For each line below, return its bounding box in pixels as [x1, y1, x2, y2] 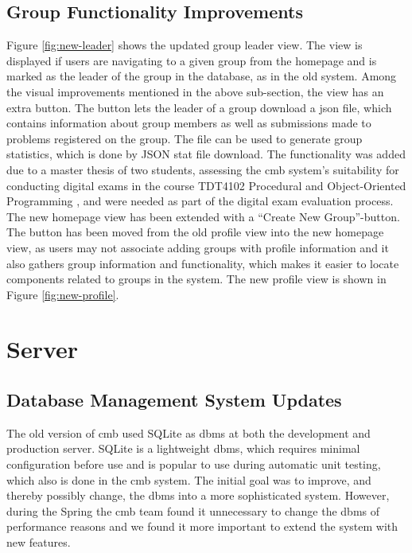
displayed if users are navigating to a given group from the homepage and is [6, 52, 377, 68]
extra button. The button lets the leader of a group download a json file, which [6, 99, 392, 115]
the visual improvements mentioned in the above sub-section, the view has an [6, 83, 384, 99]
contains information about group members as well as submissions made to [6, 115, 371, 131]
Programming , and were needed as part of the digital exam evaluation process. [6, 193, 394, 209]
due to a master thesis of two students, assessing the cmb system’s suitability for [6, 161, 399, 177]
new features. [6, 534, 71, 551]
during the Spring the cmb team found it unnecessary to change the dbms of [6, 502, 380, 519]
